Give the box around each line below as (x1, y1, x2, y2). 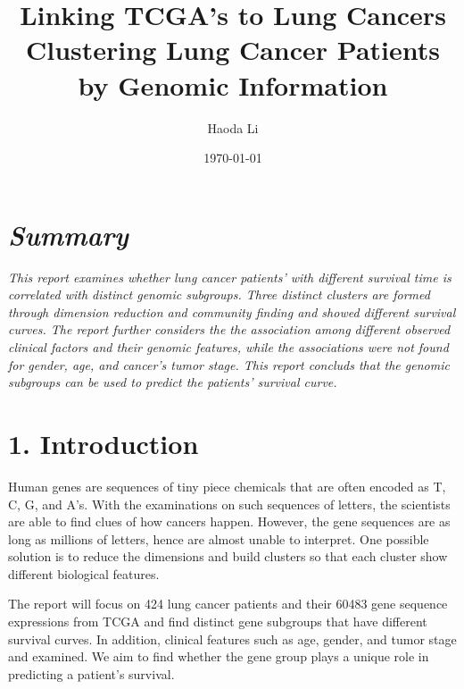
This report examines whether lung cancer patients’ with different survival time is (8, 267, 452, 286)
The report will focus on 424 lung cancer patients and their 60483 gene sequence (8, 594, 448, 613)
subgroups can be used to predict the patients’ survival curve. (8, 373, 337, 391)
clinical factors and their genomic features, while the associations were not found (8, 338, 449, 356)
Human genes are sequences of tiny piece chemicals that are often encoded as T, (8, 476, 446, 495)
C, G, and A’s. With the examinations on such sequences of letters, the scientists (8, 494, 451, 513)
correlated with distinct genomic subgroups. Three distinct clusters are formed (8, 285, 430, 304)
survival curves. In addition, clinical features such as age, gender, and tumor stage (8, 629, 457, 648)
